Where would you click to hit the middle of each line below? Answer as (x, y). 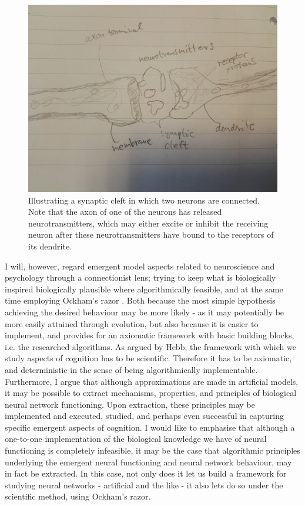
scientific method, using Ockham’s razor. (78, 496)
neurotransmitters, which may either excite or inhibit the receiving (148, 223)
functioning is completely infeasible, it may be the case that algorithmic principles (152, 450)
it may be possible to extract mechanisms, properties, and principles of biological (151, 393)
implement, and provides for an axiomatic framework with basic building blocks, (150, 335)
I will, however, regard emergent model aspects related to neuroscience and (140, 266)
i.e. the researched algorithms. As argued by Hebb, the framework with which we (150, 346)
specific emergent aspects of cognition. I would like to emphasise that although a (150, 427)
